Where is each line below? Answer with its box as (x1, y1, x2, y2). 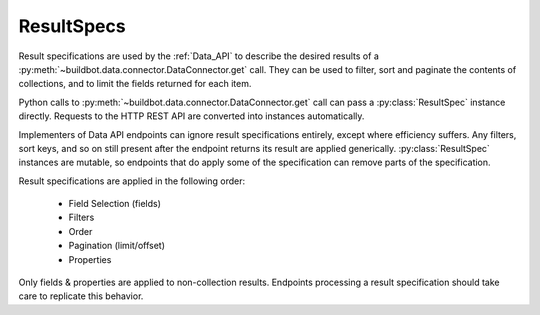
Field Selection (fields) (68, 198, 162, 210)
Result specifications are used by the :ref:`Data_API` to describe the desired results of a (18, 50, 379, 62)
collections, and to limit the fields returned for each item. (18, 78, 252, 90)
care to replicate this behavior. (18, 290, 144, 302)
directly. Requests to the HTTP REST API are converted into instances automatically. (18, 110, 365, 122)
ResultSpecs (18, 15, 126, 37)
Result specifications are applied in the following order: (18, 175, 246, 187)
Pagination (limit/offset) (68, 240, 165, 252)
